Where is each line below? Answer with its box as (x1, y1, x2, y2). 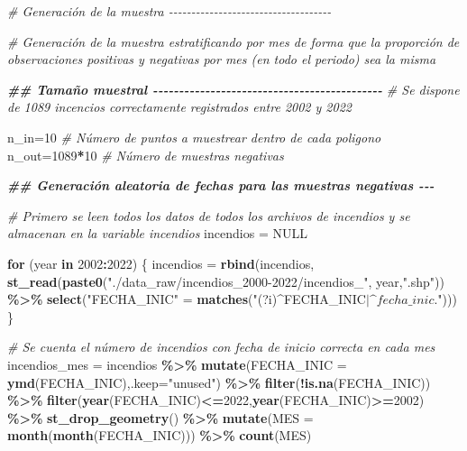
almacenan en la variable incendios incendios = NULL (7, 224, 307, 243)
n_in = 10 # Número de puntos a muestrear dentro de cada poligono (7, 127, 381, 146)
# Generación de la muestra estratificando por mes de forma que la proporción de (7, 32, 460, 51)
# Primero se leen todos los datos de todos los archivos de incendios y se (7, 206, 410, 225)
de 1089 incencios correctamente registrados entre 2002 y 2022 (7, 97, 352, 116)
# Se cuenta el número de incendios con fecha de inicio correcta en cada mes (7, 337, 435, 356)
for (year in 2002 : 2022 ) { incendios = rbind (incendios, (7, 253, 315, 272)
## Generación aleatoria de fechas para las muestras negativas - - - (7, 176, 435, 195)
